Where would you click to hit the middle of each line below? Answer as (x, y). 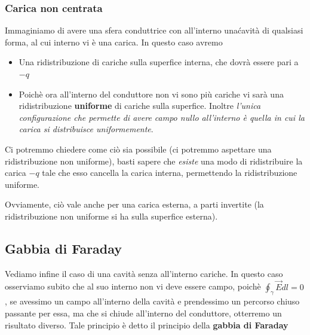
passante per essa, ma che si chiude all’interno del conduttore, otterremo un (143, 313)
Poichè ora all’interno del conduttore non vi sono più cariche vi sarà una (151, 94)
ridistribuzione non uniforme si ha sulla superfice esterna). (111, 216)
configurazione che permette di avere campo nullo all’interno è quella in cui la (162, 117)
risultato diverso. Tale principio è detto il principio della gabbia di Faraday (147, 325)
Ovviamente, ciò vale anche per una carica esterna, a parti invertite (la (134, 204)
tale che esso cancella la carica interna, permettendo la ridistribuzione (170, 173)
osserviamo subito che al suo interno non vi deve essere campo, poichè (133, 286)
